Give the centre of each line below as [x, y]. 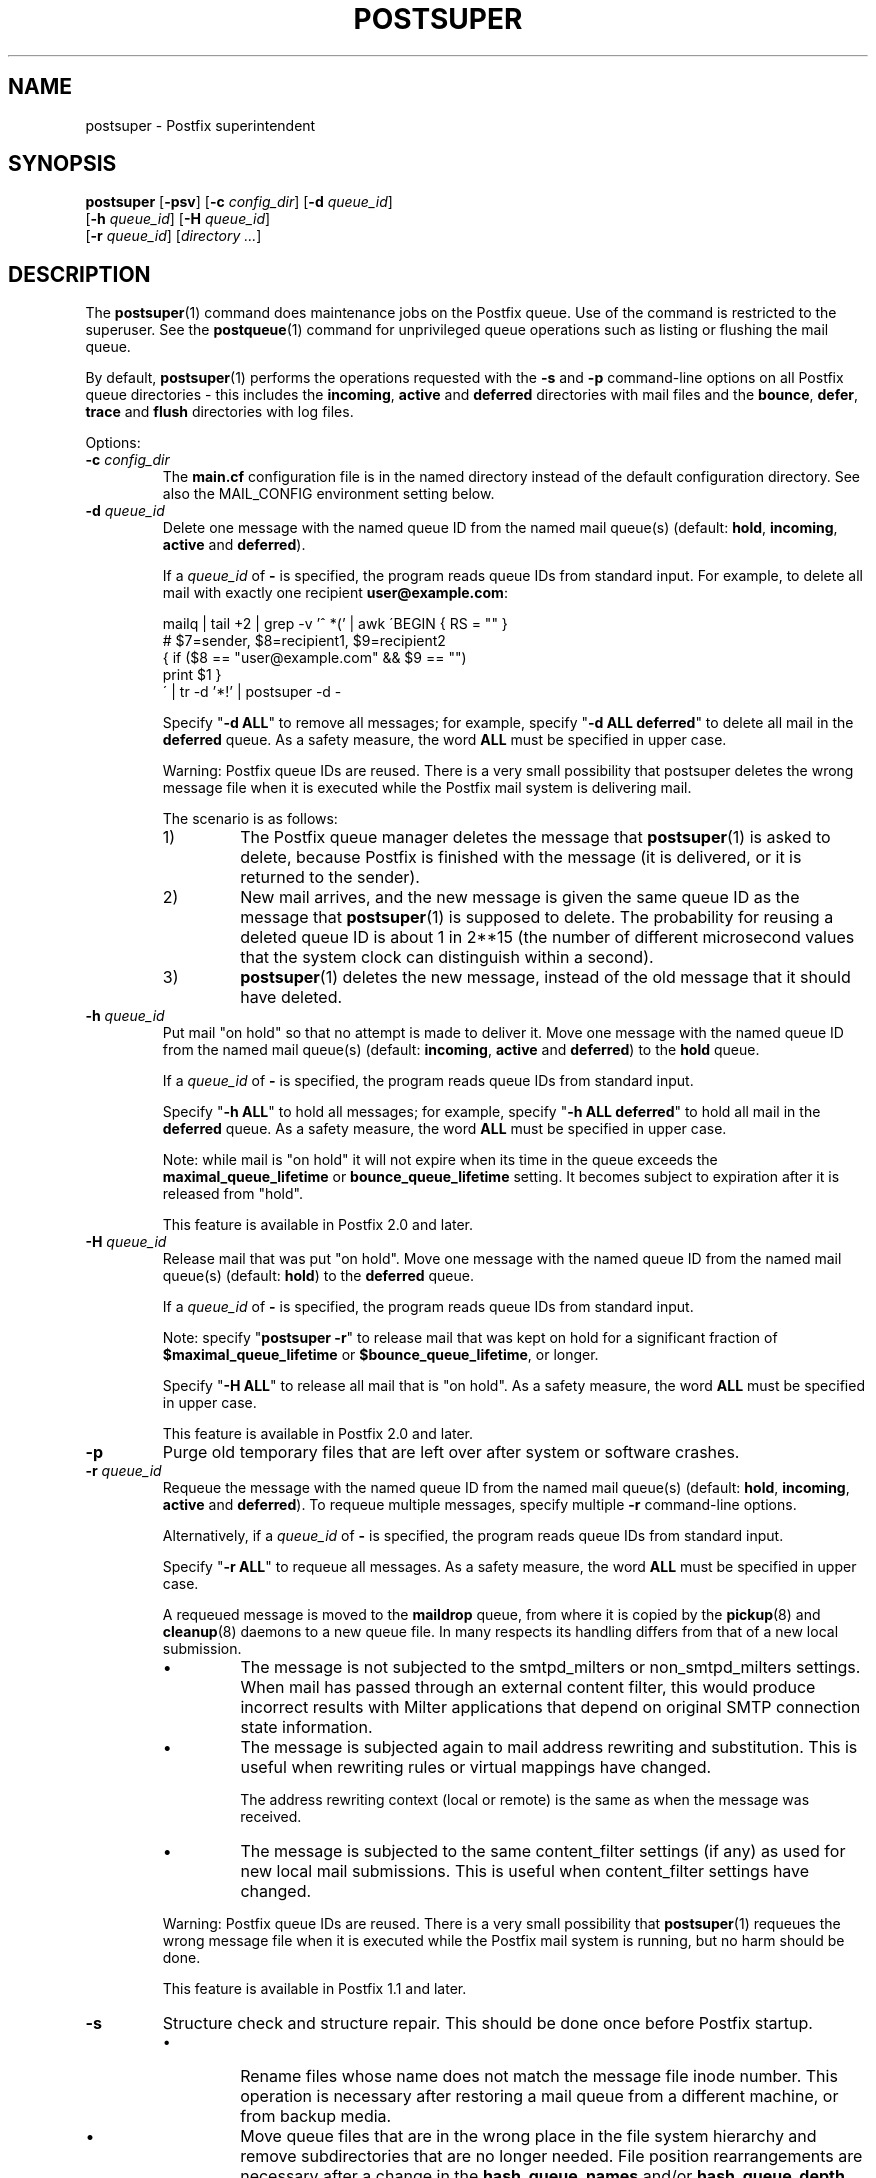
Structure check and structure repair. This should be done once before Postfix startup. [487, 2023]
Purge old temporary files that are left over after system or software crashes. [451, 1452]
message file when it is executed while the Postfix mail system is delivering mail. [427, 788]
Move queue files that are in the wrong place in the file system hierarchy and [528, 2136]
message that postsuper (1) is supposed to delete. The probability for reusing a [537, 917]
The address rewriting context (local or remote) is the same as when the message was [525, 1800]
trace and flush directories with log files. [219, 412]
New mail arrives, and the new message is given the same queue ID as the [520, 897]
